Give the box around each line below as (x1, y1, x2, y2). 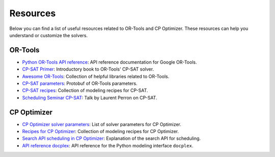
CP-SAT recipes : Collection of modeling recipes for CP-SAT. (22, 87, 148, 93)
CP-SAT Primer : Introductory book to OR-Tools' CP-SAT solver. (22, 66, 154, 72)
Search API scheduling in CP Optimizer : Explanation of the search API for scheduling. (22, 135, 201, 142)
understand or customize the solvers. (9, 32, 88, 38)
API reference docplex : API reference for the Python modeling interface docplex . (22, 142, 194, 148)
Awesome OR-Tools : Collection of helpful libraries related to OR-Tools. (22, 73, 170, 79)
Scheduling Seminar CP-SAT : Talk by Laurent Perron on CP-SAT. (22, 95, 157, 101)
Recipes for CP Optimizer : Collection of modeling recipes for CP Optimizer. (22, 129, 179, 135)
